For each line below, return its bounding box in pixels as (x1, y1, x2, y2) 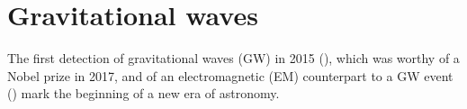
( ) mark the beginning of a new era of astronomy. (7, 84, 280, 103)
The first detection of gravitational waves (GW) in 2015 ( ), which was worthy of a (7, 49, 460, 68)
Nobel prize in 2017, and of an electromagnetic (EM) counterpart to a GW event (7, 66, 454, 85)
